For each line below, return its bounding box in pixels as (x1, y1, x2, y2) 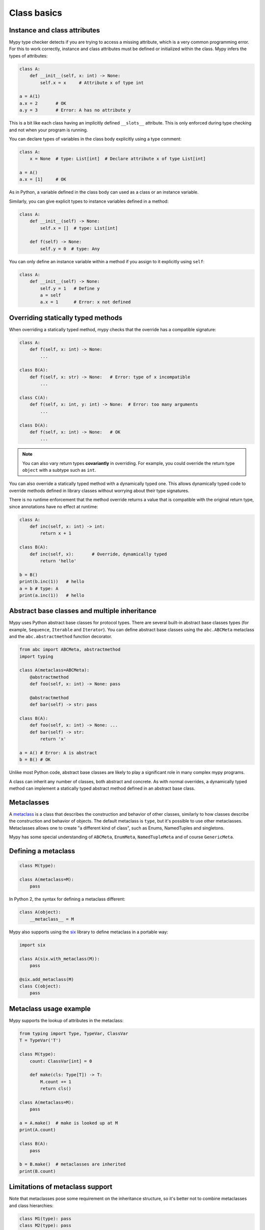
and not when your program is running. (9, 127, 88, 133)
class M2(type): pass (19, 1223, 72, 1229)
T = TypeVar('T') (19, 1038, 61, 1043)
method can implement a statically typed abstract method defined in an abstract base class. (9, 785, 196, 792)
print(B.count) (19, 1168, 56, 1174)
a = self (40, 292, 61, 298)
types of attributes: (9, 53, 48, 59)
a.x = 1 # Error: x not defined (40, 299, 131, 305)
